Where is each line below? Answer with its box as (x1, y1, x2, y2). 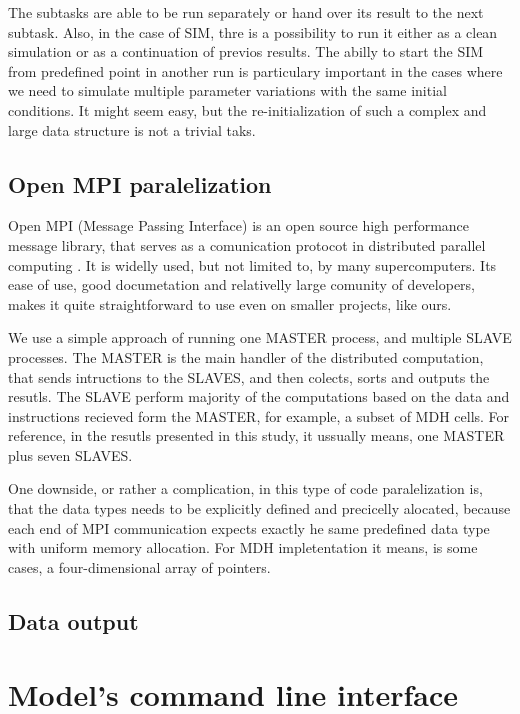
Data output (8, 605, 139, 636)
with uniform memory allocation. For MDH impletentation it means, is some (8, 537, 478, 558)
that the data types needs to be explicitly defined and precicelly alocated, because (8, 498, 511, 519)
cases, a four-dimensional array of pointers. (8, 556, 271, 577)
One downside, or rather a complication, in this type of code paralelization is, (8, 478, 483, 499)
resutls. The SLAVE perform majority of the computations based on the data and (8, 386, 510, 407)
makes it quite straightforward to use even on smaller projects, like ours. (8, 293, 452, 314)
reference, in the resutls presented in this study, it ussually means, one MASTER (8, 425, 505, 446)
